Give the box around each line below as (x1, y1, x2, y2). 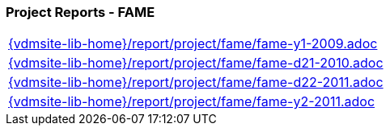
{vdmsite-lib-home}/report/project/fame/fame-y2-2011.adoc (8, 93, 375, 110)
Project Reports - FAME (6, 4, 155, 20)
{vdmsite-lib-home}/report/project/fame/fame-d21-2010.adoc (8, 55, 384, 72)
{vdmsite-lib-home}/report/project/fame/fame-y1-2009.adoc (8, 35, 378, 52)
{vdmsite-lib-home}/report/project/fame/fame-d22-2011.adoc (8, 74, 384, 91)
